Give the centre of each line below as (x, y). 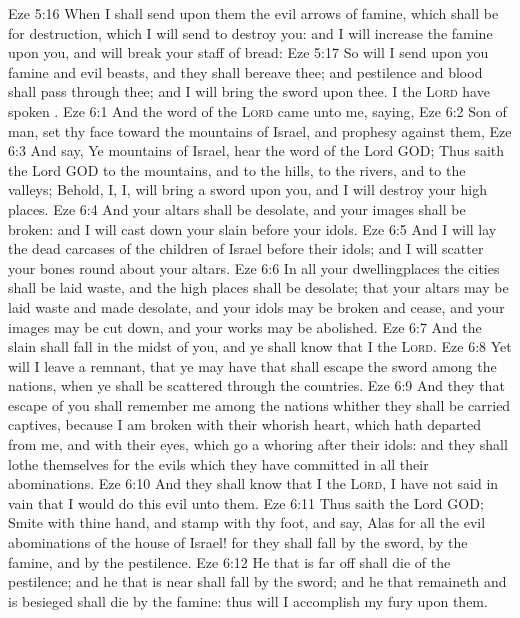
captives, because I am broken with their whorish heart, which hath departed (244, 424)
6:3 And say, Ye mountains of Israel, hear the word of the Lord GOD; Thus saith (256, 150)
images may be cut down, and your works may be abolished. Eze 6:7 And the (245, 326)
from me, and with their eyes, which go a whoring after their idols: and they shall (258, 444)
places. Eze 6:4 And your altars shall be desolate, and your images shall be (237, 208)
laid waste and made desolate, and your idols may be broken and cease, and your (256, 306)
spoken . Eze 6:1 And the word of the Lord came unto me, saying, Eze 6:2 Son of (257, 110)
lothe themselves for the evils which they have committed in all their (218, 463)
